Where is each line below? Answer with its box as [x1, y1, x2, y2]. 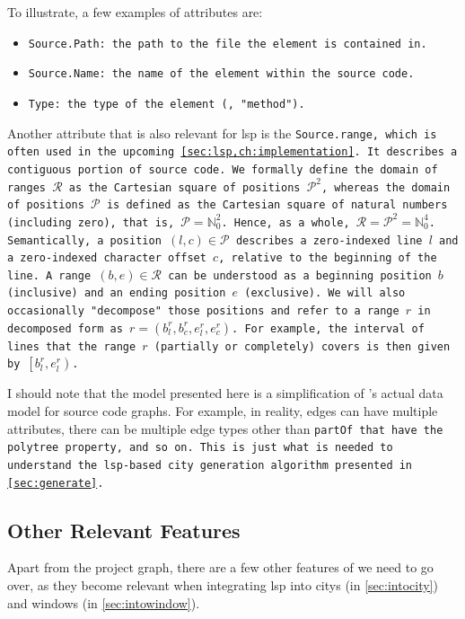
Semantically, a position [7, 234, 162, 247]
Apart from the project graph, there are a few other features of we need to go [7, 558, 434, 577]
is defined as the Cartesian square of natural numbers [106, 199, 448, 212]
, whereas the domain [321, 181, 451, 194]
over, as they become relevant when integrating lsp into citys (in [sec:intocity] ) [7, 576, 438, 595]
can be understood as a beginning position [168, 269, 432, 282]
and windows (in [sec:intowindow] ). [7, 593, 200, 612]
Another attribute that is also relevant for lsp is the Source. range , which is [7, 123, 437, 142]
